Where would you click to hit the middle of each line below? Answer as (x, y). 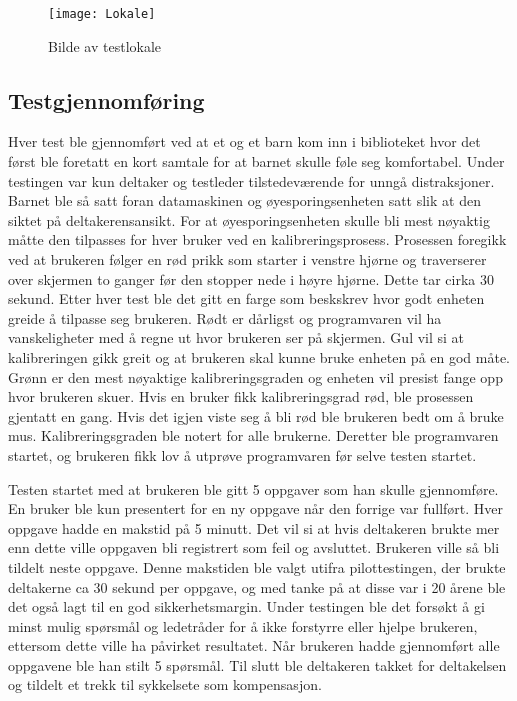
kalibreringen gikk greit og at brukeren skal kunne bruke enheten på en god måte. (259, 356)
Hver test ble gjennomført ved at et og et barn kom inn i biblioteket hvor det (244, 141)
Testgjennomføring (106, 99)
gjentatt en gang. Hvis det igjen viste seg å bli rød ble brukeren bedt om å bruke (256, 415)
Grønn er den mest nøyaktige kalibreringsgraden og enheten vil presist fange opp (255, 376)
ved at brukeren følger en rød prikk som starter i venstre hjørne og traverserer (247, 259)
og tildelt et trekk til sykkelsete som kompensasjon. (165, 684)
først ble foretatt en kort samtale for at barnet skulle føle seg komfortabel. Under (256, 161)
